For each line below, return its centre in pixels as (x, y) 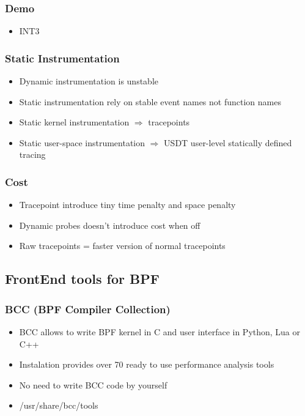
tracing (32, 154)
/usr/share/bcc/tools (59, 405)
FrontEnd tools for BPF (82, 279)
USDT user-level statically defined (228, 142)
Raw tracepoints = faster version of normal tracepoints (122, 246)
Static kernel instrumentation (74, 122)
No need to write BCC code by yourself (93, 384)
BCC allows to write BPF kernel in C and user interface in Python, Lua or (160, 332)
